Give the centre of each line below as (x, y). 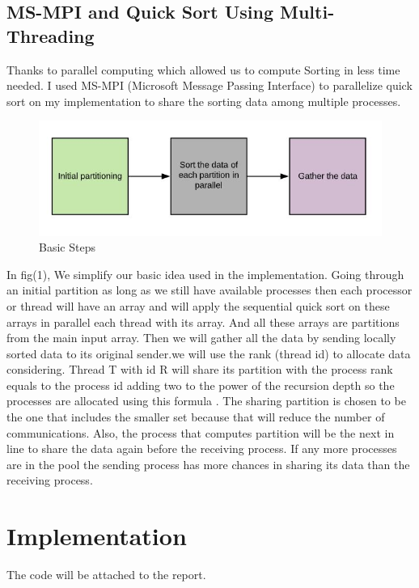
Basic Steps (67, 247)
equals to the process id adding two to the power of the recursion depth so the (201, 385)
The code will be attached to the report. (106, 575)
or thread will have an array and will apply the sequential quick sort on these (198, 305)
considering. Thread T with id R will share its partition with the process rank (200, 369)
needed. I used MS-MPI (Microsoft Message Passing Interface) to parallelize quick (209, 85)
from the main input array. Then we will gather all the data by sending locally (201, 338)
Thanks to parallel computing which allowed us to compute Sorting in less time (203, 69)
